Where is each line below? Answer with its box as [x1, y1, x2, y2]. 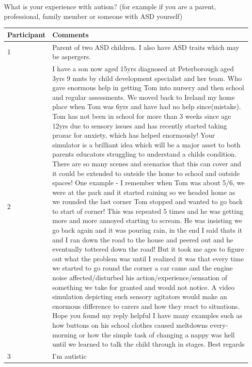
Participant [7, 29, 46, 39]
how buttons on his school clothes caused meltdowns [52, 320, 208, 330]
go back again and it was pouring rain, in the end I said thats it [52, 225, 242, 235]
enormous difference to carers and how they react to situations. [52, 301, 240, 311]
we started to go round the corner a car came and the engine [52, 263, 233, 273]
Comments [52, 29, 89, 39]
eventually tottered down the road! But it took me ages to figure [52, 244, 244, 254]
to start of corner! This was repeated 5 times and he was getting [52, 206, 243, 216]
